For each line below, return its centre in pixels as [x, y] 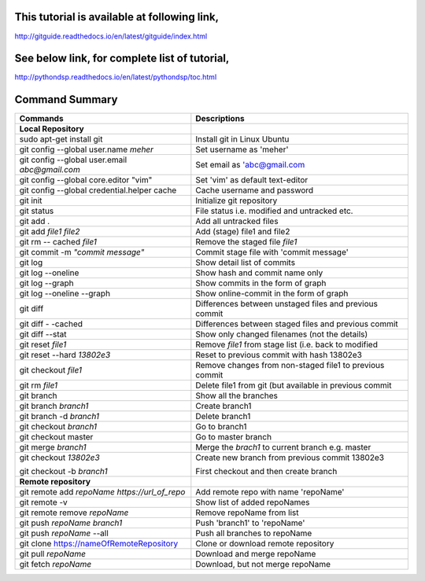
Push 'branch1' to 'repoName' [250, 523]
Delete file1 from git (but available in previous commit [294, 385]
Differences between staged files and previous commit [297, 324]
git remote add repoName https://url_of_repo [102, 492]
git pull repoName [53, 554]
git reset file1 [43, 344]
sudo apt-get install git [61, 139]
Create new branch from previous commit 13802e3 [290, 458]
